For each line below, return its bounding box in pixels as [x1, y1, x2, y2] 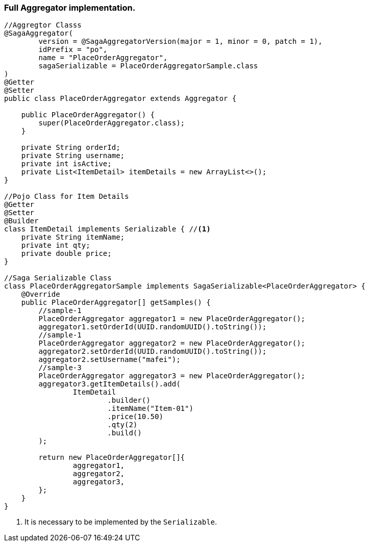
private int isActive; [21, 160, 112, 168]
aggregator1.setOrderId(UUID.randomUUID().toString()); [38, 323, 267, 331]
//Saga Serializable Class [4, 274, 112, 282]
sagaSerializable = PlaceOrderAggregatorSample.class [38, 62, 258, 70]
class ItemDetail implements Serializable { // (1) [4, 225, 211, 233]
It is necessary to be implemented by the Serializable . [24, 517, 217, 527]
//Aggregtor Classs [4, 21, 82, 30]
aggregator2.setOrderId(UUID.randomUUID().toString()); [38, 347, 267, 356]
